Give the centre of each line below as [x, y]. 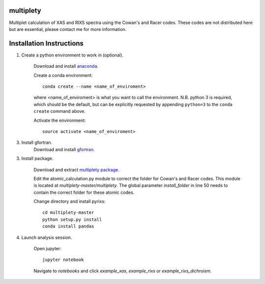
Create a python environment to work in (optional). [72, 55]
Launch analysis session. [47, 237]
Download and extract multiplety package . [77, 170]
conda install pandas [68, 226]
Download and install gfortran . [64, 149]
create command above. [60, 111]
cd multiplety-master [68, 213]
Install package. [37, 158]
